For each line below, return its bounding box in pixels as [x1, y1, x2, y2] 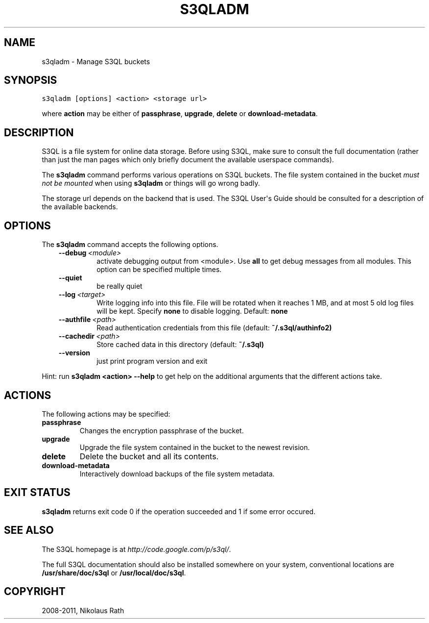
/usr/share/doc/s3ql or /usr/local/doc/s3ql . [42, 568, 186, 577]
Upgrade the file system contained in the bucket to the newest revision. [79, 443, 310, 451]
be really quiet [96, 282, 143, 291]
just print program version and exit [96, 357, 208, 366]
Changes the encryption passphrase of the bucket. [79, 426, 244, 435]
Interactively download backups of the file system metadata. [79, 469, 275, 478]
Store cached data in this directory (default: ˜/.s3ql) [96, 340, 264, 349]
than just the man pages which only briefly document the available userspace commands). [42, 155, 334, 164]
